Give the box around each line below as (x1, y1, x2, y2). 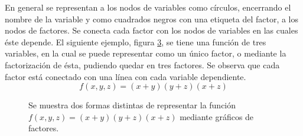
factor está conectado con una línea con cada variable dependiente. (5, 70, 246, 82)
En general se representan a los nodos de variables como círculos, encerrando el (5, 1, 291, 13)
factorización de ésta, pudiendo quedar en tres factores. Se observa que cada (5, 58, 280, 71)
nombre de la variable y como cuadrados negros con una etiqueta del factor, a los (5, 12, 299, 25)
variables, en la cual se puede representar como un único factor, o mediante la (5, 47, 286, 59)
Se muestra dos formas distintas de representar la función (28, 99, 236, 111)
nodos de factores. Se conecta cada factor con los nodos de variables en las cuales (5, 24, 298, 37)
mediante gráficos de (180, 110, 254, 122)
